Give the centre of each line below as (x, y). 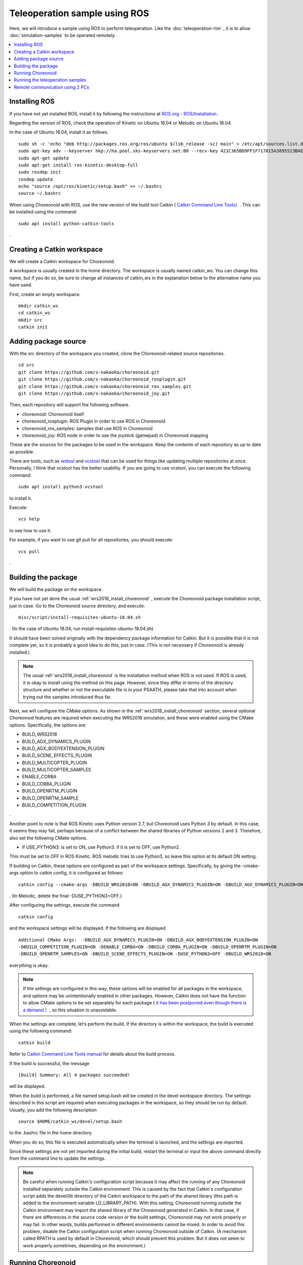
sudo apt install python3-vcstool (61, 487)
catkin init (33, 327)
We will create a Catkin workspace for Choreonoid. (62, 261)
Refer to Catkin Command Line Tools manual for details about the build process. (93, 1054)
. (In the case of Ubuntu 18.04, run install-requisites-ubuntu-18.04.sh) (81, 629)
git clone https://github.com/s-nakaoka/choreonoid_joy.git (94, 393)
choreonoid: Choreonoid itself (53, 414)
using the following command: (41, 1031)
